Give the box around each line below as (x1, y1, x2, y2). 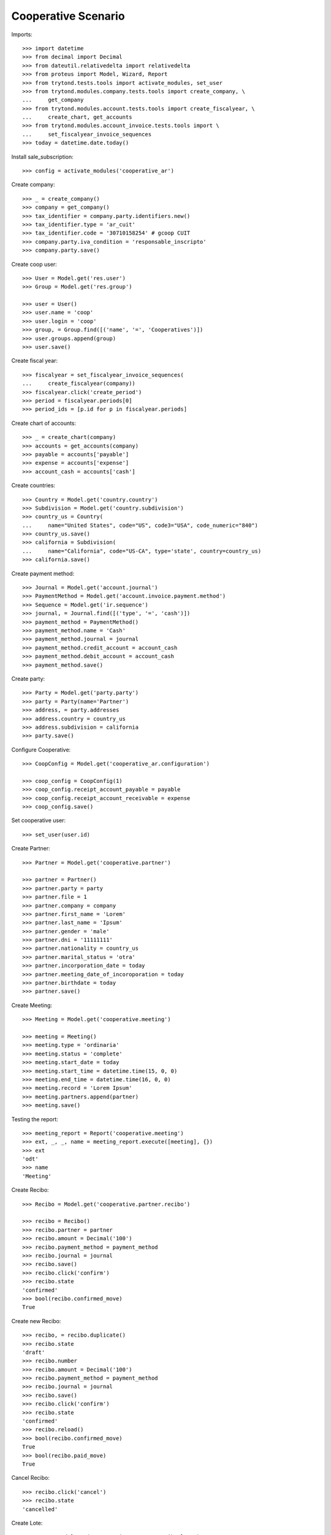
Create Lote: (11, 1519, 43, 1526)
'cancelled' (22, 1506, 58, 1513)
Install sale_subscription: (11, 153, 74, 160)
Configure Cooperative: (11, 746, 71, 753)
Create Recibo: (11, 1186, 49, 1194)
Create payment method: (11, 570, 75, 577)
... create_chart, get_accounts (22, 114, 132, 121)
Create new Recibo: (11, 1317, 61, 1324)
